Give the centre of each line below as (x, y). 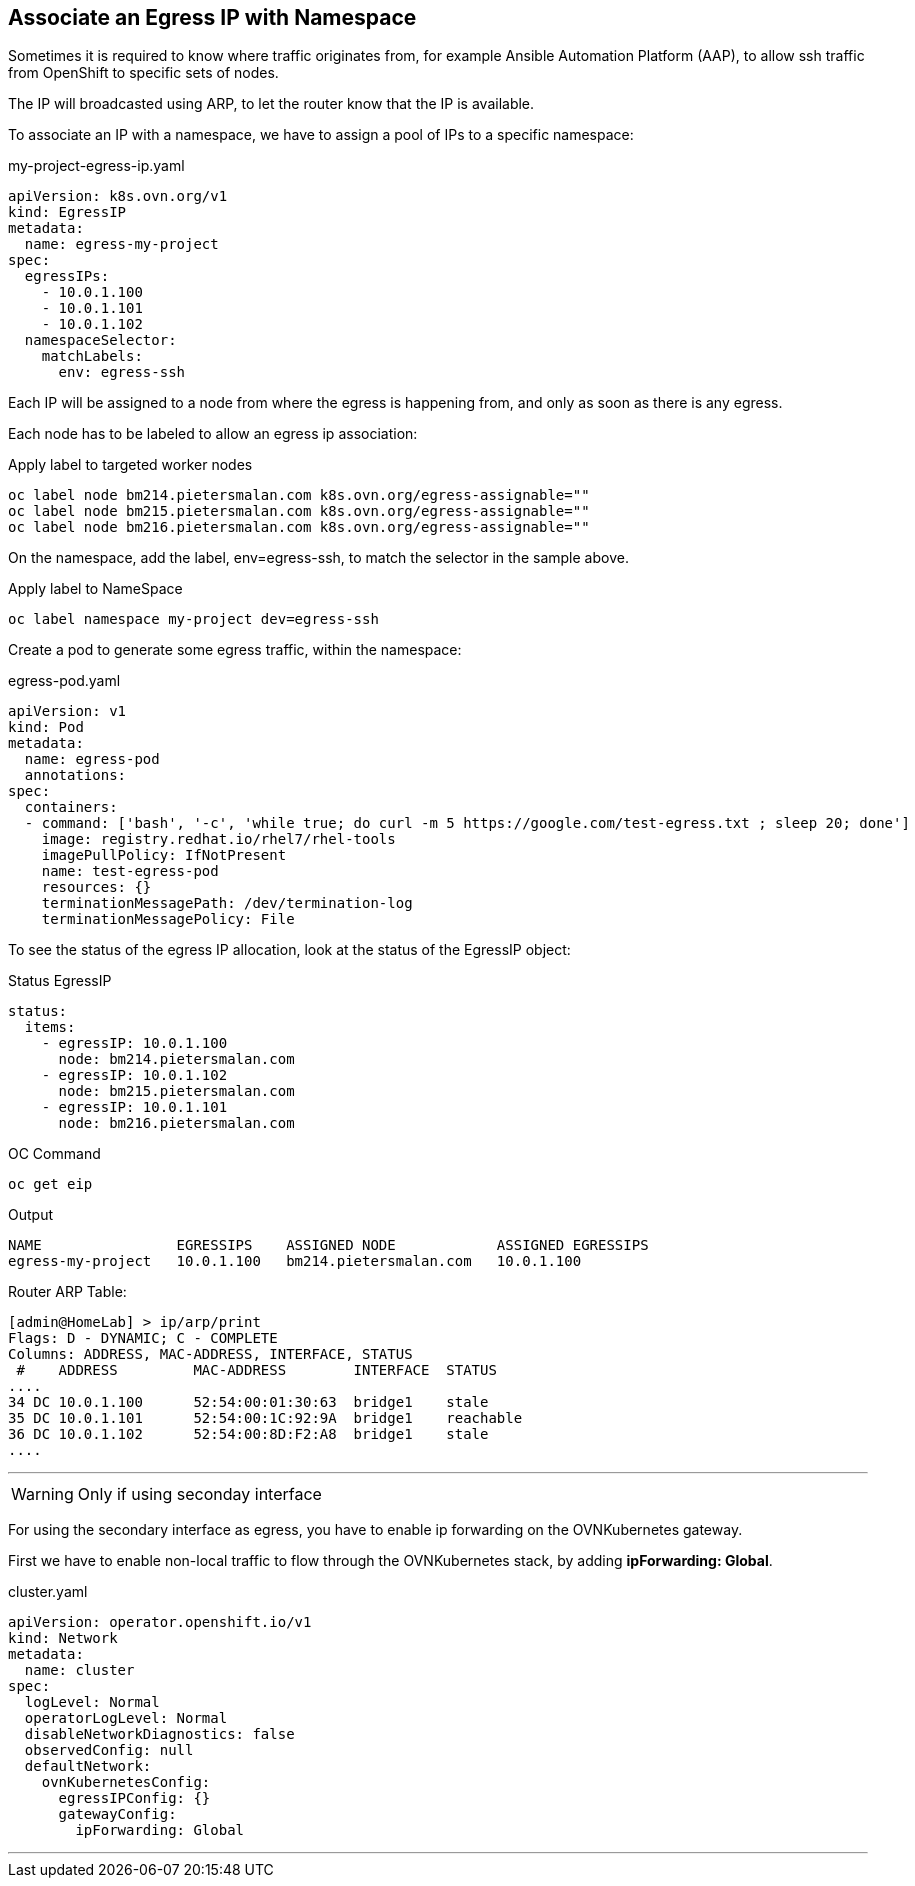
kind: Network (63, 1638)
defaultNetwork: (88, 1766)
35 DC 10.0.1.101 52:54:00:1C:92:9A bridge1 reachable (265, 1418)
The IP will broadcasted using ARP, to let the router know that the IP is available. (271, 104)
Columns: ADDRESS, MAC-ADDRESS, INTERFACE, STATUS (210, 1354)
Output (30, 1215)
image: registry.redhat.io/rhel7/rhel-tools (218, 839)
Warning (42, 1494)
